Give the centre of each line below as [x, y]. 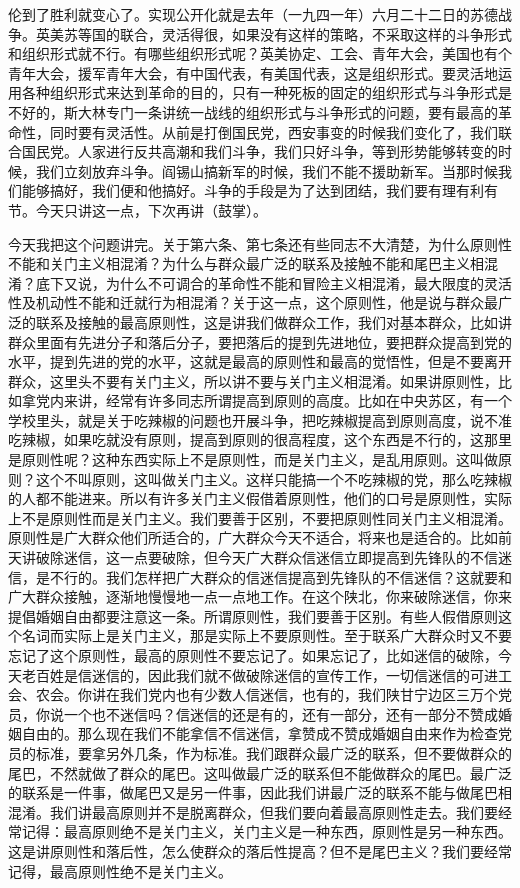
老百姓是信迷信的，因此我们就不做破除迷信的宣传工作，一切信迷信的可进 [259, 674]
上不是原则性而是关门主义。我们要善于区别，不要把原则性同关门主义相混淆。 [260, 517]
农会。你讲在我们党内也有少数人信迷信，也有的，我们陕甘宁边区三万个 [266, 694]
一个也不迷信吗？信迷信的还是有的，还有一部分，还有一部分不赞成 [280, 713]
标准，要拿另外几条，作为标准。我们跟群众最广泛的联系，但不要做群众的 [273, 752]
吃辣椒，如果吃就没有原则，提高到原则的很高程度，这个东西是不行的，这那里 [260, 439]
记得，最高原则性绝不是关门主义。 [120, 870]
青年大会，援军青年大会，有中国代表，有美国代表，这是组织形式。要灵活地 [253, 72]
